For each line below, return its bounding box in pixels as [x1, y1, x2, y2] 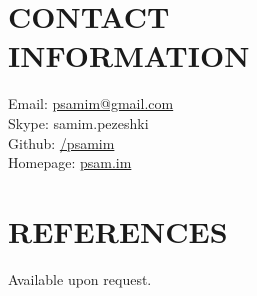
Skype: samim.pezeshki [8, 112, 149, 133]
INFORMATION [8, 35, 250, 76]
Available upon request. [8, 268, 152, 289]
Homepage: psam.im [8, 152, 132, 173]
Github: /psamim [8, 132, 115, 153]
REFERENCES [8, 210, 228, 251]
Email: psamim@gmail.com [8, 93, 174, 114]
